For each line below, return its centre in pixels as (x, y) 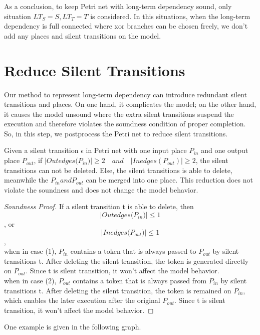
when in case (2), (30, 280)
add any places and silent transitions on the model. (83, 35)
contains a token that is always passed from (140, 280)
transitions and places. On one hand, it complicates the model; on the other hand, (130, 104)
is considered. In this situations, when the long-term (170, 16)
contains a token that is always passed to (133, 251)
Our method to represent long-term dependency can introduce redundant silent (125, 94)
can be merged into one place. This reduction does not (169, 180)
